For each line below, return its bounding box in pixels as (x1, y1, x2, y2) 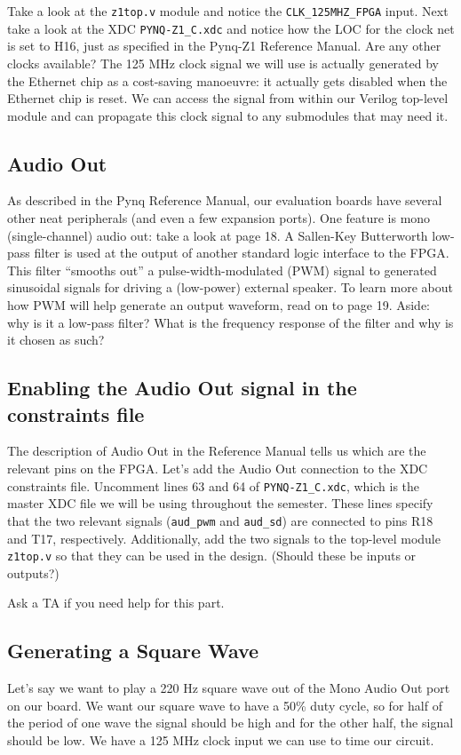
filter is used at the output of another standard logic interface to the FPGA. (34, 243, 449, 262)
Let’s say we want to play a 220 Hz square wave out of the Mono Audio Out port (7, 679, 450, 697)
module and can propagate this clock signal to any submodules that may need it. (7, 106, 449, 124)
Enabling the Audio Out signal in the (7, 374, 357, 401)
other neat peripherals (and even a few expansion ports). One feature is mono (7, 209, 431, 227)
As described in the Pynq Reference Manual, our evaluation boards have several (7, 191, 442, 210)
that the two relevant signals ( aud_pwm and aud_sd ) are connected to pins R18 (7, 511, 433, 529)
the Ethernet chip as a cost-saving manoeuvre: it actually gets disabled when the (7, 71, 448, 90)
